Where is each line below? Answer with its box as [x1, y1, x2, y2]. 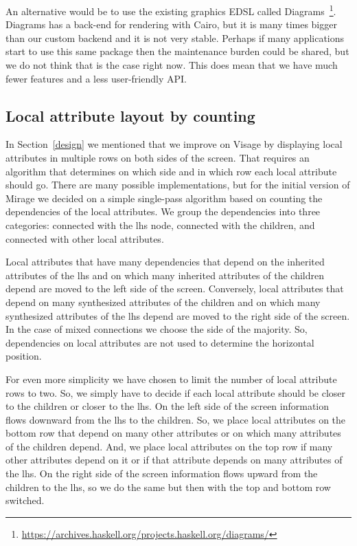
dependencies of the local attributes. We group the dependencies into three [5, 204, 321, 219]
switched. [5, 493, 45, 507]
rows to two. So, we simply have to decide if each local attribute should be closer [5, 385, 346, 400]
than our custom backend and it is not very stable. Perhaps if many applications [5, 30, 345, 45]
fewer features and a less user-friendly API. [5, 71, 187, 85]
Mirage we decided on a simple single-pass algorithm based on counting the [5, 190, 323, 205]
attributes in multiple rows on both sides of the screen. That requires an [5, 151, 310, 165]
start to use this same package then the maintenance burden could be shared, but [5, 44, 349, 58]
